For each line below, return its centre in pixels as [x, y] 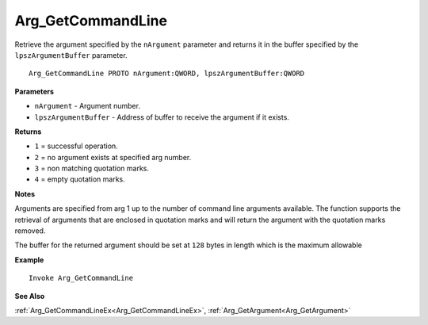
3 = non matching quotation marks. [92, 168]
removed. [30, 231]
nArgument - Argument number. [87, 106]
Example [29, 260]
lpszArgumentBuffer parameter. [71, 55]
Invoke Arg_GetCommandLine [81, 278]
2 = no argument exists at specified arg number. [113, 157]
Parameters [34, 91]
